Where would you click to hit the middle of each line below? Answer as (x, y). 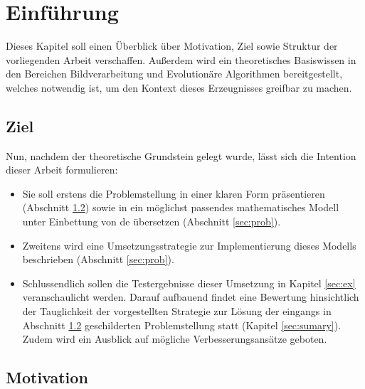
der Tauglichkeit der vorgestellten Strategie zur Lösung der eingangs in (177, 311)
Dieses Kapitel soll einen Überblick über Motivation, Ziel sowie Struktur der (172, 46)
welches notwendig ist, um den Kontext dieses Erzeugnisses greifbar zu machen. (179, 87)
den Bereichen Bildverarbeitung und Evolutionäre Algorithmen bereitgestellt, (174, 74)
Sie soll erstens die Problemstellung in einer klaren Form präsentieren (174, 193)
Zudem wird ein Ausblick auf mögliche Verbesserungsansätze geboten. (175, 339)
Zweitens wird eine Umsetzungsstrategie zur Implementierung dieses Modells (189, 245)
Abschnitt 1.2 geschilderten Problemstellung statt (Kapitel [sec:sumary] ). (182, 325)
